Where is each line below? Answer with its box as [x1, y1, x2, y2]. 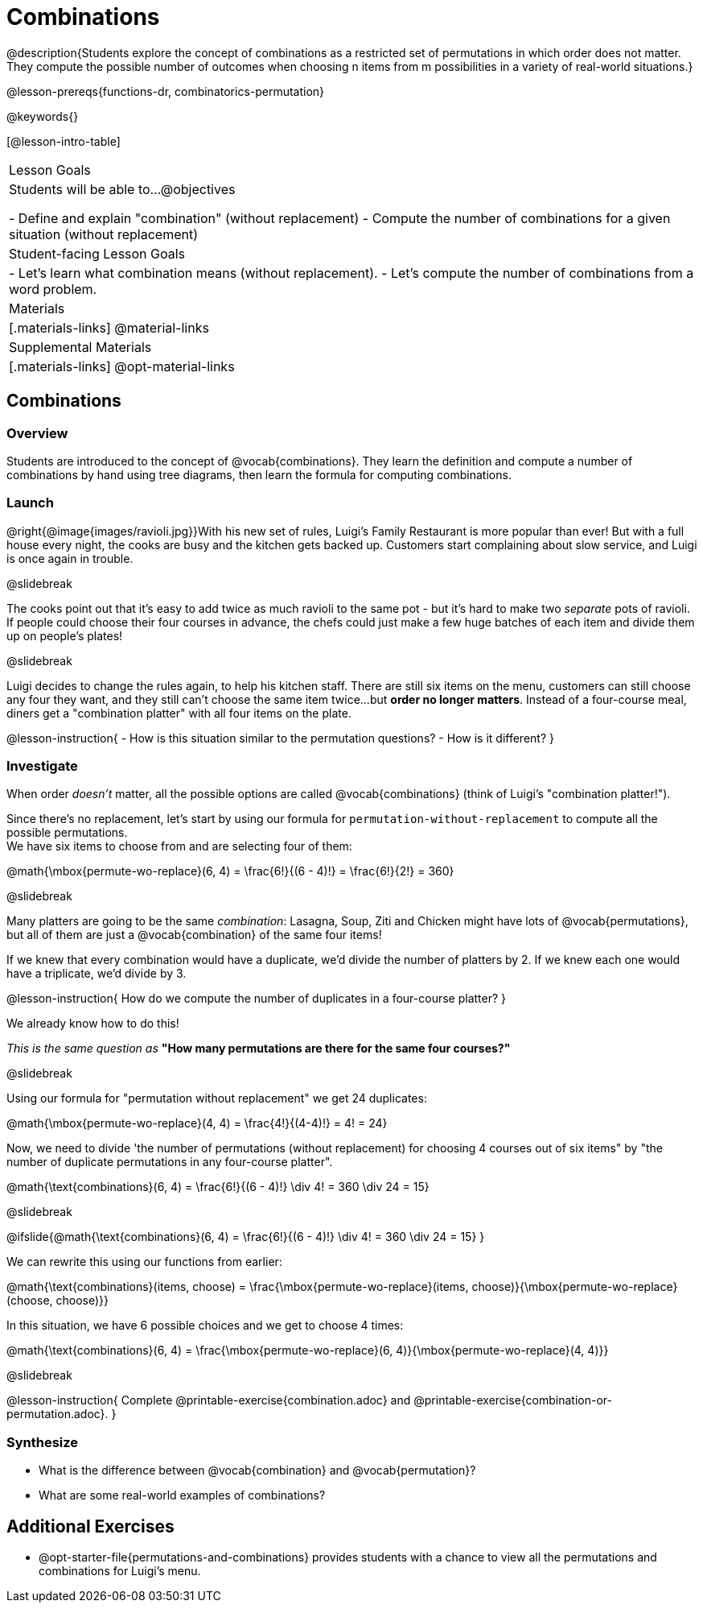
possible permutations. [6, 825, 128, 840]
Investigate [6, 758, 78, 775]
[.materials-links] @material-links [9, 319, 209, 336]
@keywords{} [6, 109, 79, 123]
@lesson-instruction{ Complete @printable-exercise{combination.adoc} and [6, 1393, 411, 1408]
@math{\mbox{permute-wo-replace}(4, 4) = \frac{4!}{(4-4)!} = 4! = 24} [6, 1116, 388, 1131]
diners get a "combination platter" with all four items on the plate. [6, 705, 351, 720]
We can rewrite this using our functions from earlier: [6, 1255, 282, 1269]
